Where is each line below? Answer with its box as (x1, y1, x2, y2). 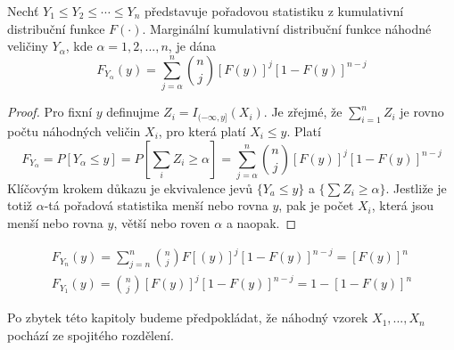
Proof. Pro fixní (7, 102, 93, 121)
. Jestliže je (385, 178, 447, 197)
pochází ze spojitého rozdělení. (7, 326, 174, 345)
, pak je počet (278, 196, 354, 215)
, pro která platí (158, 121, 246, 140)
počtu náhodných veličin (7, 121, 141, 140)
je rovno (400, 102, 444, 121)
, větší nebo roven (113, 214, 210, 232)
